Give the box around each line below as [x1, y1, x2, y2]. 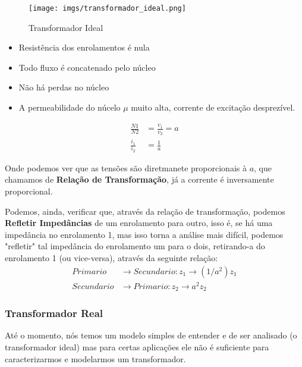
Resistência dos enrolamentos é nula [18, 41, 150, 54]
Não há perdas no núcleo [18, 81, 109, 93]
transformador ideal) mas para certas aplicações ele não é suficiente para [5, 341, 269, 353]
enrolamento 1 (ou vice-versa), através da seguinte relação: [5, 252, 218, 264]
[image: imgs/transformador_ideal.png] [29, 4, 186, 12]
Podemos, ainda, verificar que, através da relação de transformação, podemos [5, 205, 285, 217]
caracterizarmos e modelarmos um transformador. [5, 352, 186, 365]
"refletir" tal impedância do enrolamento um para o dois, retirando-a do [5, 240, 265, 252]
